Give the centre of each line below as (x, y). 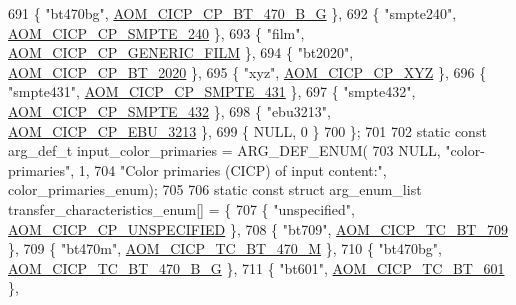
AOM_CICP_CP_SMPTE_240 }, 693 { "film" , (156, 32)
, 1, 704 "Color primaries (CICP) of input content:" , (228, 169)
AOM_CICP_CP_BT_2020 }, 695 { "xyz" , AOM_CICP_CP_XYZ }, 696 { (247, 71)
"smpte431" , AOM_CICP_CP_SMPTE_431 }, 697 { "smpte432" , (212, 91)
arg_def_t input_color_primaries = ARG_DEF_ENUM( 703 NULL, (224, 150)
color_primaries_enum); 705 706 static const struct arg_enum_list (215, 189)
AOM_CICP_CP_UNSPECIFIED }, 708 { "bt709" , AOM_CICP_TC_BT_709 (258, 228)
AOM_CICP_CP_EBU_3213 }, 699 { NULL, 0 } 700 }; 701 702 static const (247, 130)
